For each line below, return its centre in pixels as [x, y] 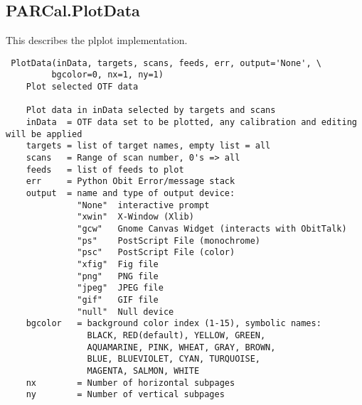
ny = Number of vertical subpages [125, 395]
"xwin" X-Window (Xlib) [135, 217]
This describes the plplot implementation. [97, 40]
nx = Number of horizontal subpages [131, 383]
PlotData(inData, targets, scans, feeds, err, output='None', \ [166, 63]
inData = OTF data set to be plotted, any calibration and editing [191, 123]
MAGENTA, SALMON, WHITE [143, 371]
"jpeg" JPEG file [120, 288]
